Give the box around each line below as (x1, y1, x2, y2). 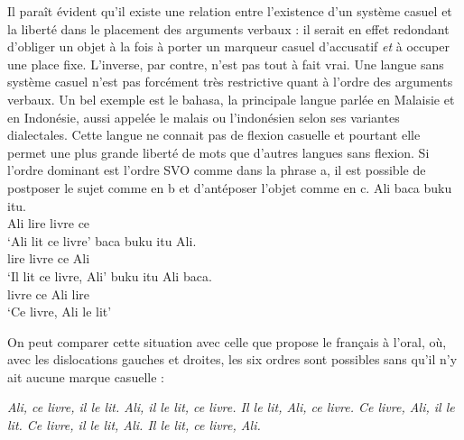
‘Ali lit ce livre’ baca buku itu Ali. (7, 231, 197, 250)
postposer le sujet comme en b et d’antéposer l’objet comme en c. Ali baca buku (7, 178, 452, 197)
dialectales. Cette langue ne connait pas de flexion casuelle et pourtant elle (7, 125, 421, 144)
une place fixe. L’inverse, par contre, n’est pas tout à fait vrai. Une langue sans (7, 54, 444, 73)
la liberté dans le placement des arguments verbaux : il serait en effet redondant (7, 19, 450, 38)
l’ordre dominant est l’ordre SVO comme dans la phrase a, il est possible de (7, 160, 426, 179)
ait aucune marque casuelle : (7, 367, 164, 386)
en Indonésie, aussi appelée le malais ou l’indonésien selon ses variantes (7, 107, 400, 126)
